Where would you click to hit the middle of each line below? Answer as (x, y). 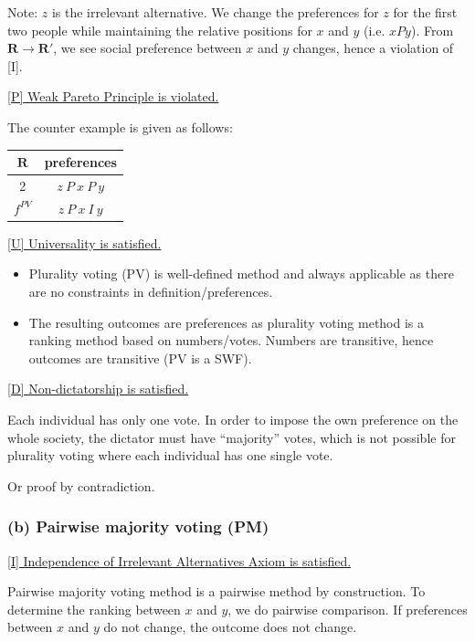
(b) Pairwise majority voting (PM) (138, 526)
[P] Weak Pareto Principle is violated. (113, 96)
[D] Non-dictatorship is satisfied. (98, 389)
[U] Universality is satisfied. (84, 242)
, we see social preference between (148, 48)
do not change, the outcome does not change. (230, 627)
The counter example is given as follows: (120, 126)
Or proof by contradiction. (81, 485)
